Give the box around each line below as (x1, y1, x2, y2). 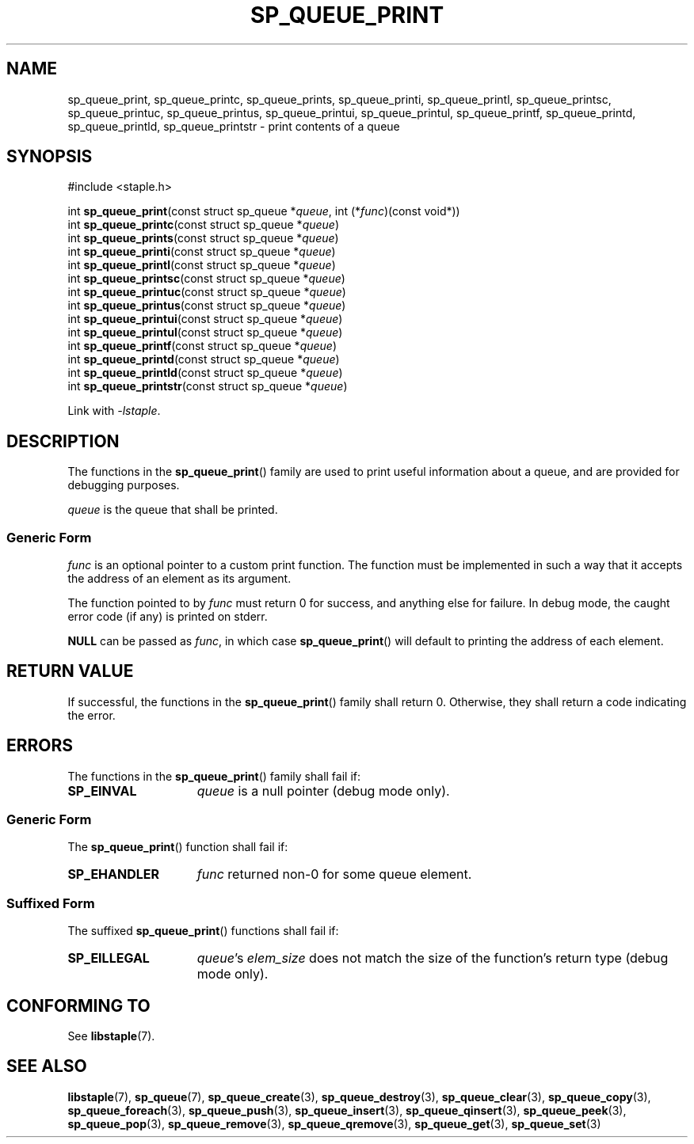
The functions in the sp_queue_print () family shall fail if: (67, 769, 360, 783)
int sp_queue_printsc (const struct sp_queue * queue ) (67, 272, 345, 286)
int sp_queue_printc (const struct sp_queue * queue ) (67, 218, 340, 232)
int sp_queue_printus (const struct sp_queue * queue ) (67, 298, 346, 313)
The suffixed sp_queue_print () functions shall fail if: (67, 924, 339, 938)
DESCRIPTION (6, 431, 120, 451)
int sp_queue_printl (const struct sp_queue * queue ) (67, 258, 336, 272)
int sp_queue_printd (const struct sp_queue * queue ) (67, 352, 340, 367)
